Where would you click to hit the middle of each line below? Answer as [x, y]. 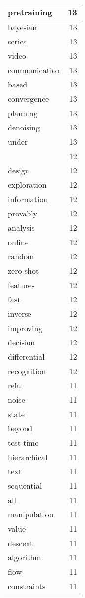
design [19, 170]
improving [25, 328]
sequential [25, 486]
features [21, 285]
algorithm [25, 557]
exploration [27, 185]
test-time [23, 443]
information [28, 199]
